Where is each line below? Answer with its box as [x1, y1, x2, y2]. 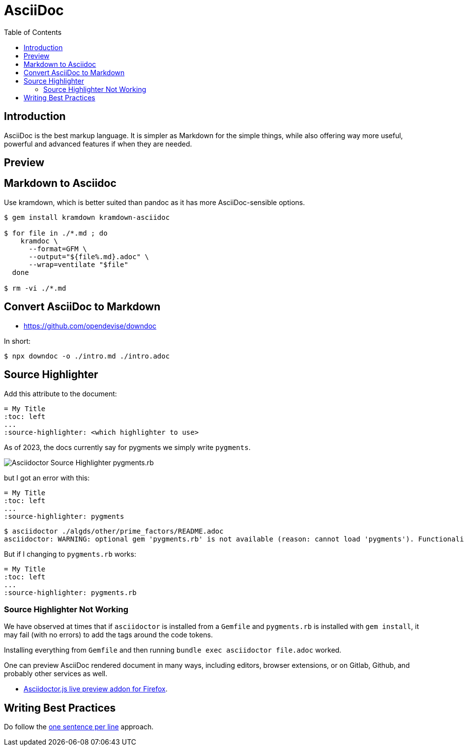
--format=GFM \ [29, 244, 87, 253]
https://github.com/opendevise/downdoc [24, 321, 157, 330]
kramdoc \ [20, 237, 58, 245]
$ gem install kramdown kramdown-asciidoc [4, 213, 170, 221]
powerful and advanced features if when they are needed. [4, 139, 192, 148]
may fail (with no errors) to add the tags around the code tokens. [4, 630, 213, 639]
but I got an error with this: [4, 473, 90, 482]
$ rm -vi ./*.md [4, 284, 66, 292]
